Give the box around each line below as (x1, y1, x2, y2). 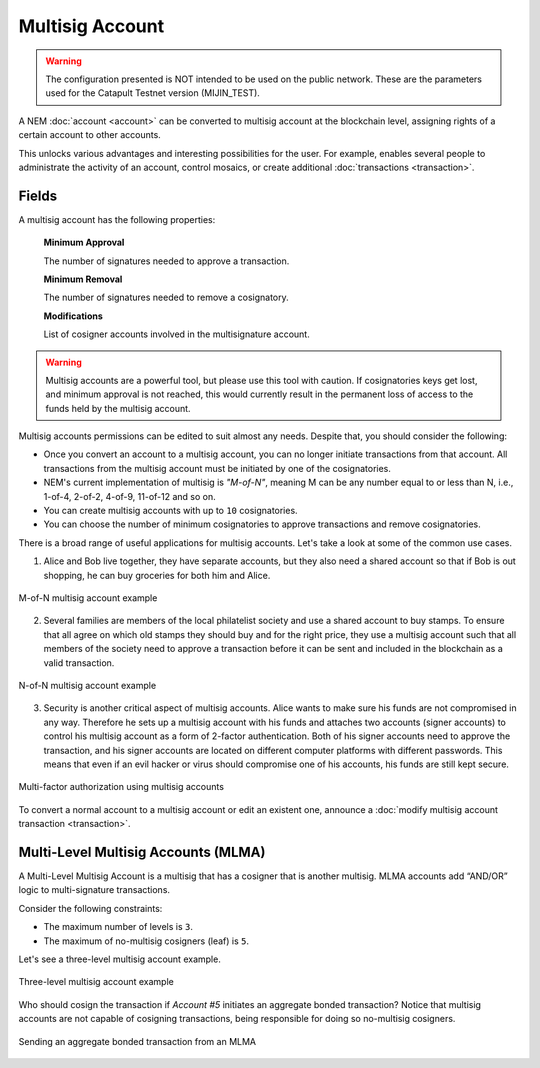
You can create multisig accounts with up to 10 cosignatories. (43, 505, 299, 517)
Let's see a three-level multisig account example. (18, 953, 222, 965)
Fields (18, 187, 58, 204)
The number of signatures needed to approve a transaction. (43, 255, 290, 267)
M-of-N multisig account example (18, 592, 158, 604)
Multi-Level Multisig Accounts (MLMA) (18, 843, 266, 860)
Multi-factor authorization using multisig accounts (18, 781, 225, 793)
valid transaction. (43, 656, 115, 669)
